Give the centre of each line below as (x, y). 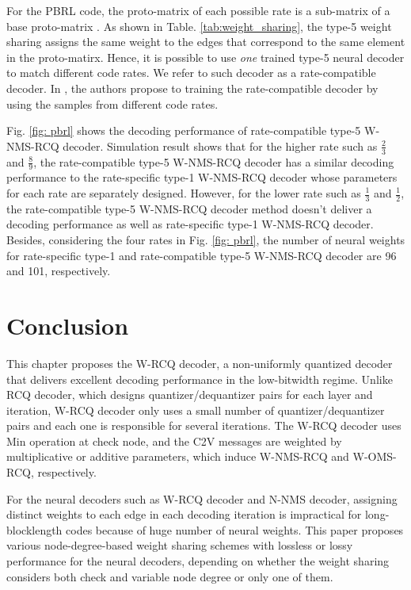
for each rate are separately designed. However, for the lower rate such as (184, 193)
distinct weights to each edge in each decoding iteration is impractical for (184, 514)
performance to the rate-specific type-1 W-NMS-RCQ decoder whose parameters (202, 177)
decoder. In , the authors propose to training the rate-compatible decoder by (192, 88)
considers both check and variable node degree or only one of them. (170, 576)
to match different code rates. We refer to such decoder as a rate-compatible (191, 73)
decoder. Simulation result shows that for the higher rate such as (220, 146)
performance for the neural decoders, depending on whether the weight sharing (198, 561)
